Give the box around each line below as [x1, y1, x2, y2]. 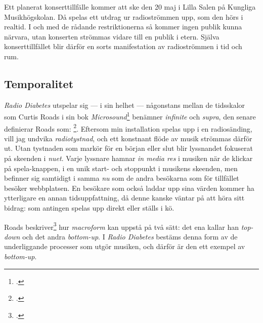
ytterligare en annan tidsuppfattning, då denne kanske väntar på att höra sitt [4, 192, 245, 203]
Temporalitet [4, 75, 74, 91]
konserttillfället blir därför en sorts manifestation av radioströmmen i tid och [4, 41, 242, 52]
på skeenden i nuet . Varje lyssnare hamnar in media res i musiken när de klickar [4, 153, 253, 164]
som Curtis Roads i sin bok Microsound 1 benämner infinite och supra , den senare [4, 110, 256, 122]
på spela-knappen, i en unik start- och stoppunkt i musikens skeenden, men [4, 163, 238, 173]
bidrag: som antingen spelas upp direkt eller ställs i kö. [4, 203, 174, 213]
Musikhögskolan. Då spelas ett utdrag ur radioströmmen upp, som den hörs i [4, 11, 243, 22]
